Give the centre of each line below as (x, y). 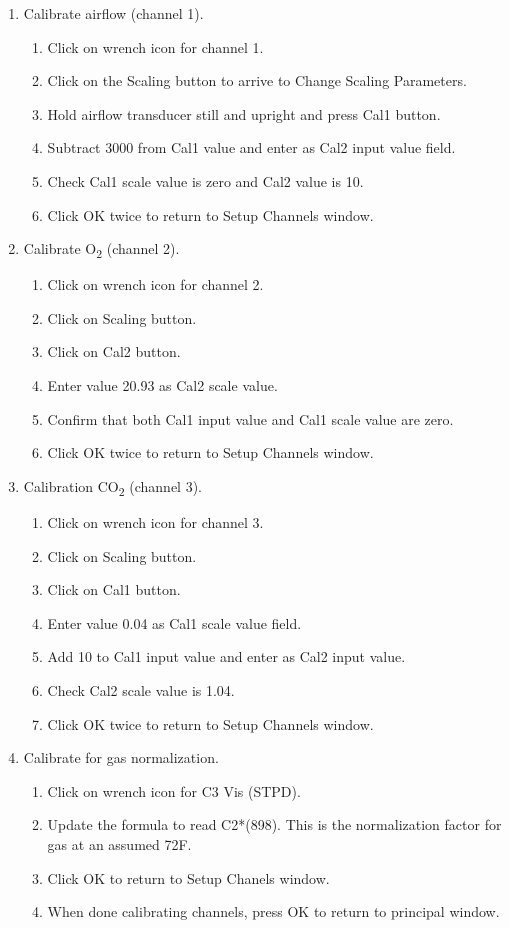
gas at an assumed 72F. (119, 843)
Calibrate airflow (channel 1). (113, 13)
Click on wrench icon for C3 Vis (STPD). (174, 790)
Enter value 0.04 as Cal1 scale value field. (174, 622)
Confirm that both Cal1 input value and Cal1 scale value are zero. (250, 418)
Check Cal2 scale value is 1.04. (141, 689)
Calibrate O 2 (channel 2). (101, 249)
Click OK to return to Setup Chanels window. (188, 877)
